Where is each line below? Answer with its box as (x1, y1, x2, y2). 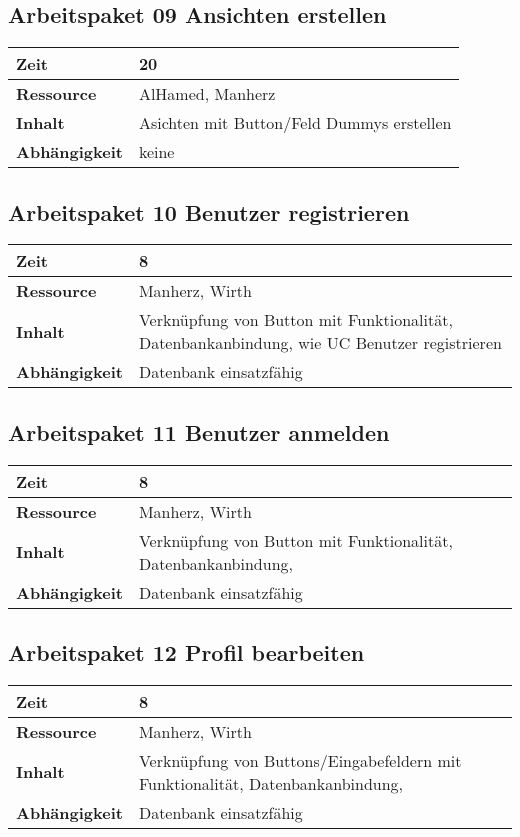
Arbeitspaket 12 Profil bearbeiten (8, 637, 365, 667)
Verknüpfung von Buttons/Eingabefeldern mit (138, 748, 462, 772)
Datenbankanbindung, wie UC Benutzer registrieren (138, 331, 502, 355)
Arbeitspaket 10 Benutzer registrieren (8, 196, 410, 227)
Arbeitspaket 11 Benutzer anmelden (8, 416, 390, 447)
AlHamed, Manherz (138, 82, 276, 106)
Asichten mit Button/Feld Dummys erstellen (138, 111, 452, 135)
